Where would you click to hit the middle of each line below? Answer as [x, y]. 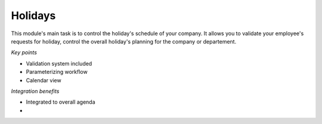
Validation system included [59, 63]
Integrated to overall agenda [61, 102]
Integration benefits [35, 91]
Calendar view [44, 80]
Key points [24, 52]
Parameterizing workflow [57, 72]
